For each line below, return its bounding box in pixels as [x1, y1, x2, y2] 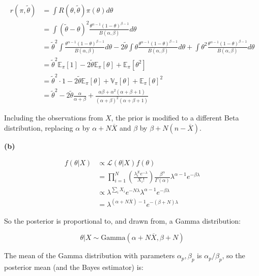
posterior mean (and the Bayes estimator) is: [4, 261, 143, 272]
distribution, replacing [4, 122, 73, 133]
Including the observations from [4, 112, 103, 123]
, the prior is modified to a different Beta [111, 112, 239, 123]
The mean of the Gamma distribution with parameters [4, 250, 175, 261]
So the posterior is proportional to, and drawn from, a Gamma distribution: [4, 215, 241, 226]
